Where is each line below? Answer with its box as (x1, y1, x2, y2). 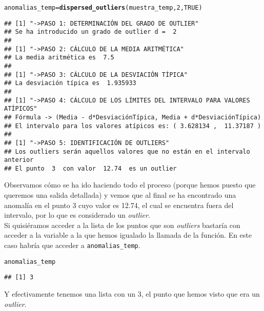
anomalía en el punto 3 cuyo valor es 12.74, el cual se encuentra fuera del (4, 199, 234, 210)
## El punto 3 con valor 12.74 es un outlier (4, 164, 177, 172)
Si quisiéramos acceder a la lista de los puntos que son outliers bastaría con (4, 219, 240, 230)
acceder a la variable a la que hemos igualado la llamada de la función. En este (4, 230, 252, 240)
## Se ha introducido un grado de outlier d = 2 (4, 28, 177, 36)
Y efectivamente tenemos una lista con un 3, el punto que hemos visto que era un (4, 288, 260, 299)
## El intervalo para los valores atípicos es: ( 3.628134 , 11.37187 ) (4, 122, 261, 130)
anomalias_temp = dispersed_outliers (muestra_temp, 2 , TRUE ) (4, 4, 202, 11)
